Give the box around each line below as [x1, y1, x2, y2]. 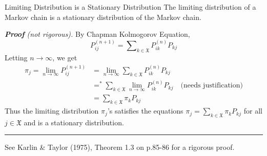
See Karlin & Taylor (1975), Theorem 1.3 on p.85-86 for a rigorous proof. [5, 142, 235, 152]
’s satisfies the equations [107, 105, 183, 116]
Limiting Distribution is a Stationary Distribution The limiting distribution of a [5, 2, 256, 12]
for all [243, 105, 262, 116]
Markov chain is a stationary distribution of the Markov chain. [5, 11, 201, 22]
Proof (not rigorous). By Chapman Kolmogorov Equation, [5, 29, 190, 39]
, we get [52, 52, 77, 63]
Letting [5, 52, 28, 63]
